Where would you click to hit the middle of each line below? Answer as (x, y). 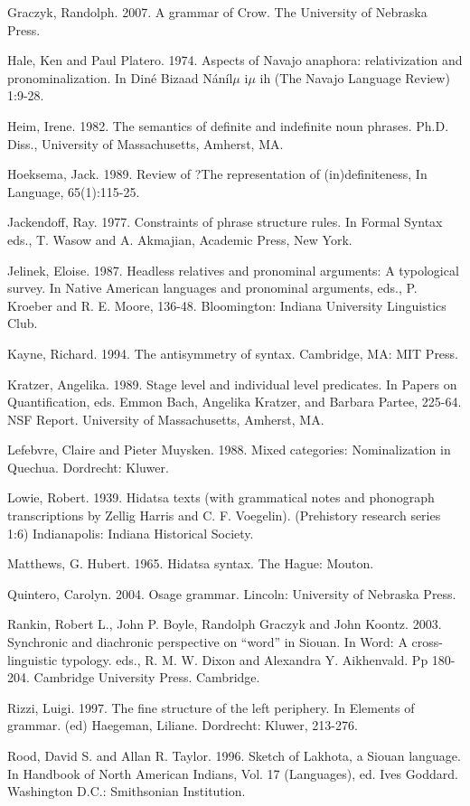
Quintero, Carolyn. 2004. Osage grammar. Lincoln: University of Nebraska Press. (232, 593)
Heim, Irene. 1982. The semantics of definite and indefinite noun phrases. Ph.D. (228, 125)
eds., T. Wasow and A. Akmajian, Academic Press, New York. (180, 239)
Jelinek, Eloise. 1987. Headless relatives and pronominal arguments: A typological (233, 270)
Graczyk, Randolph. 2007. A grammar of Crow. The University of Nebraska (217, 12)
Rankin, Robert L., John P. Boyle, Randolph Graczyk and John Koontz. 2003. (225, 624)
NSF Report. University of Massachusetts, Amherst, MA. (166, 419)
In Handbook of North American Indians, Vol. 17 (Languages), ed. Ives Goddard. (233, 773)
